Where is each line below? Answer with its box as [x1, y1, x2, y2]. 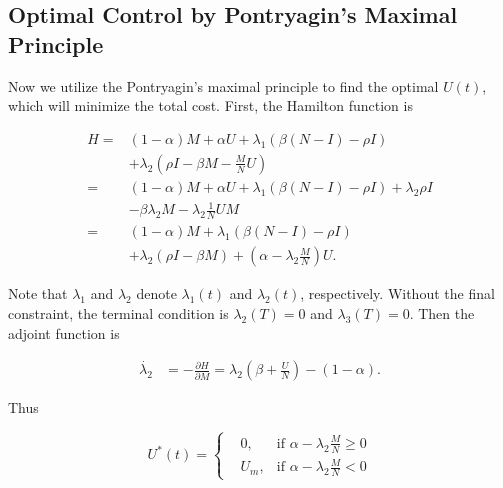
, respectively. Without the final [300, 283, 495, 304]
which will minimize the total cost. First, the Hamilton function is [8, 95, 413, 116]
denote [136, 283, 177, 304]
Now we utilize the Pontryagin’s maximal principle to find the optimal [8, 75, 439, 96]
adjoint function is [8, 322, 120, 343]
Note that [8, 283, 68, 304]
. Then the [409, 302, 475, 323]
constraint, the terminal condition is [8, 302, 229, 323]
